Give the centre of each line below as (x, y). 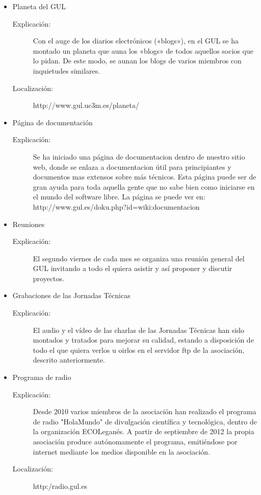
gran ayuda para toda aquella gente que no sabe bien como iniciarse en (144, 186)
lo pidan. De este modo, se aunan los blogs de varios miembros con (137, 61)
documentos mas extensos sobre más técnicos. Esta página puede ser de (145, 177)
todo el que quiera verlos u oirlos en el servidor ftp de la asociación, (139, 350)
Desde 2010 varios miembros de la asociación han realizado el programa (145, 411)
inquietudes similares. (67, 70)
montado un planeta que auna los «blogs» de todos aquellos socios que (143, 50)
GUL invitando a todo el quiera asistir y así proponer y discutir (133, 268)
